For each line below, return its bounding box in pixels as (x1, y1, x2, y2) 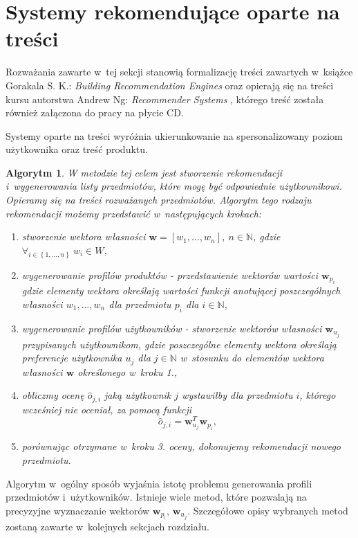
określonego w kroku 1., (77, 364, 178, 379)
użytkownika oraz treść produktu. (6, 142, 148, 156)
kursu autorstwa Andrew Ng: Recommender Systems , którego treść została (6, 91, 324, 106)
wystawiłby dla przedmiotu (182, 388, 293, 402)
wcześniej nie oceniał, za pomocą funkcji (21, 402, 192, 416)
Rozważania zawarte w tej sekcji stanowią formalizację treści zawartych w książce (6, 64, 353, 79)
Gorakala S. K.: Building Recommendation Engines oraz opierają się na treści (6, 78, 334, 92)
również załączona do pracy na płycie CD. (6, 105, 184, 120)
